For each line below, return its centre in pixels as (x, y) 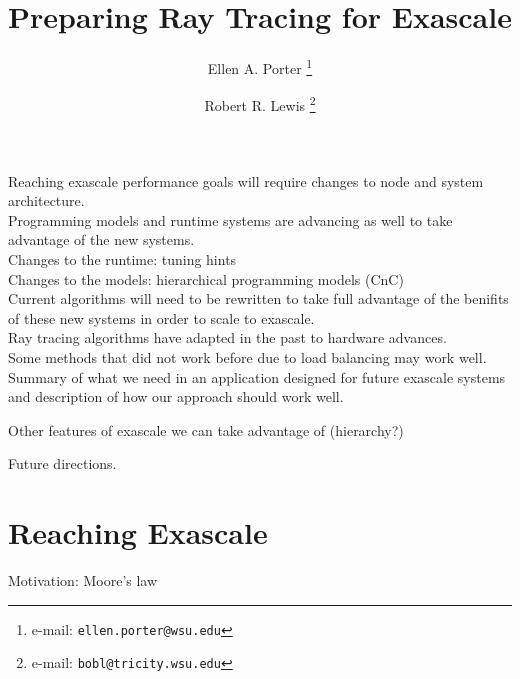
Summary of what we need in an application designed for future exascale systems (257, 376)
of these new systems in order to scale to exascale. (161, 317)
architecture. (46, 200)
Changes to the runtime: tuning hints (122, 259)
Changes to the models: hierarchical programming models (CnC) (206, 278)
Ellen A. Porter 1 (260, 66)
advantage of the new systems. (101, 239)
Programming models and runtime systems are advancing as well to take (230, 219)
